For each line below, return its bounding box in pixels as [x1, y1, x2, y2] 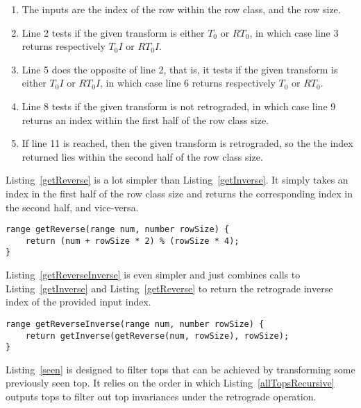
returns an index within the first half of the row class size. [22, 112, 269, 127]
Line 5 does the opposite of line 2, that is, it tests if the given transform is [22, 62, 338, 76]
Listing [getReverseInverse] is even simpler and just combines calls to [6, 267, 301, 282]
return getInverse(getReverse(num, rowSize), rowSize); [25, 330, 289, 341]
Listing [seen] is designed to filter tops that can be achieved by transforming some [6, 362, 355, 376]
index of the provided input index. [6, 294, 151, 309]
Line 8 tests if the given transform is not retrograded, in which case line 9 [22, 98, 336, 113]
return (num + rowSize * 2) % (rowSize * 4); [25, 236, 240, 246]
